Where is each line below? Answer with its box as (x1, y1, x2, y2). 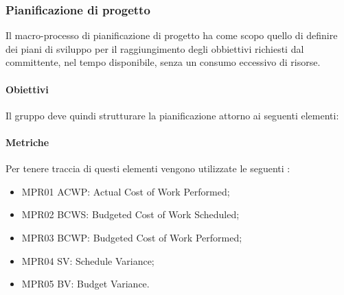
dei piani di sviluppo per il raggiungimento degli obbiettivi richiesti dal (5, 41, 304, 56)
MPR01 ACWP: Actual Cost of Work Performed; (21, 184, 230, 198)
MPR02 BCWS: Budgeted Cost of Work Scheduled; (21, 207, 240, 222)
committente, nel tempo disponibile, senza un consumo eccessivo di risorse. (5, 55, 321, 69)
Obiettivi (5, 82, 49, 96)
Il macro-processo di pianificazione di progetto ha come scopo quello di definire (5, 28, 338, 43)
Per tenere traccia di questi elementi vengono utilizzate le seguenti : (5, 161, 290, 176)
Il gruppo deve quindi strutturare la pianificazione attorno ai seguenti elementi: (5, 108, 339, 122)
